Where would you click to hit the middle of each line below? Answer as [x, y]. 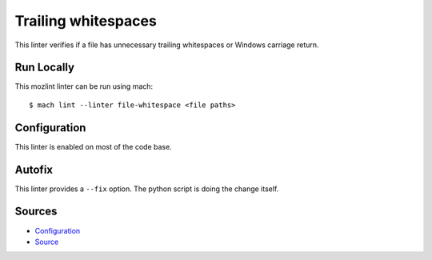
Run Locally [45, 68]
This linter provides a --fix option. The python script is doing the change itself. [147, 189]
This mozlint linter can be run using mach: [84, 86]
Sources [36, 212]
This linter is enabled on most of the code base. [93, 146]
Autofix [34, 169]
